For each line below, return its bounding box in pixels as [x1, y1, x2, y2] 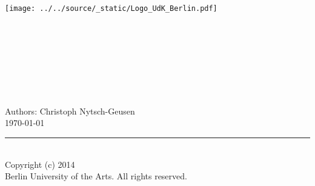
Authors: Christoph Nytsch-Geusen [5, 104, 135, 117]
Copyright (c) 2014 [5, 158, 75, 170]
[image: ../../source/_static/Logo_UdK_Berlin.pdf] [5, 4, 217, 13]
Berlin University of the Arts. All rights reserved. [5, 170, 187, 182]
